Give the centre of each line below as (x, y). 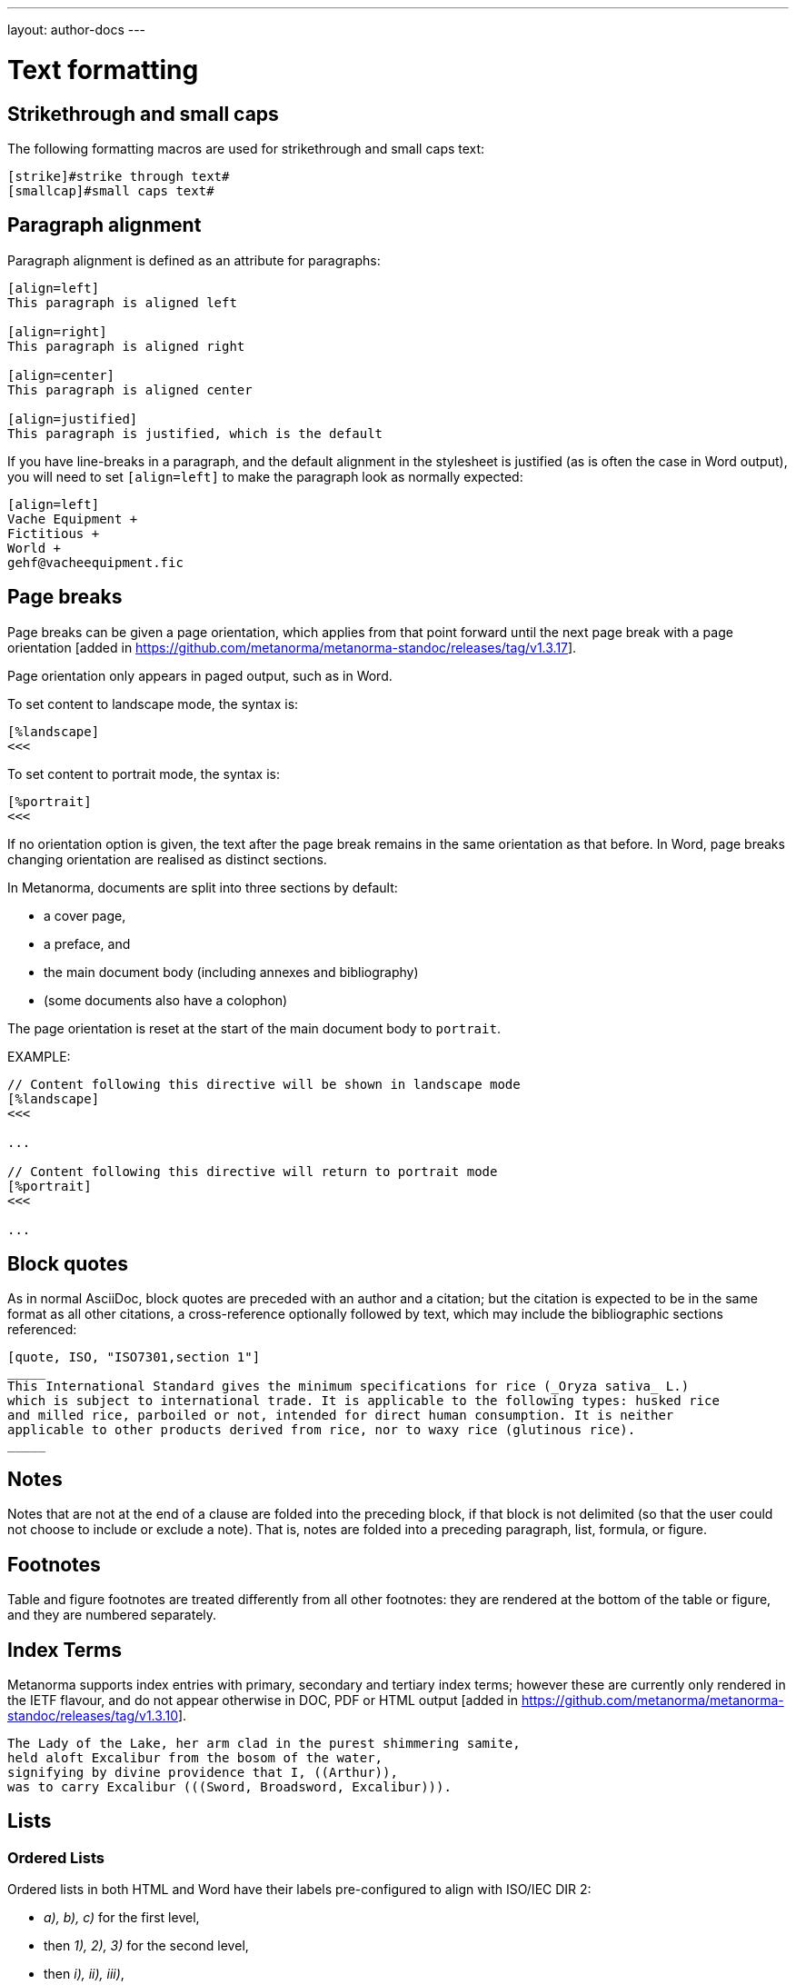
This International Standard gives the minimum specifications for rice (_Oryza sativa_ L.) (348, 1387)
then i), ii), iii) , (84, 1974)
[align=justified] (73, 419)
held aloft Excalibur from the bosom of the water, (195, 1757)
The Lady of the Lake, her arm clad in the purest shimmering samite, (264, 1743)
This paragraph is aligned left (122, 302)
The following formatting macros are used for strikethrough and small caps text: (246, 148)
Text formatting (103, 70)
